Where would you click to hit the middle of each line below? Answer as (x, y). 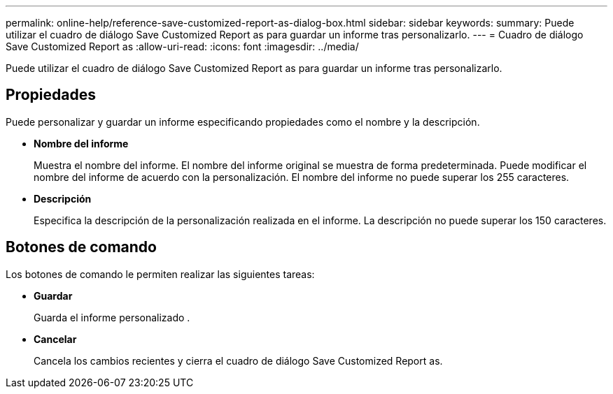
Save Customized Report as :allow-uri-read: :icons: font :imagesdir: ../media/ (182, 46)
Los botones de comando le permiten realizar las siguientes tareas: (160, 274)
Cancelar (55, 339)
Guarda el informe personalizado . (112, 317)
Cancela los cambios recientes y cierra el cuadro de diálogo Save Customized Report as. (238, 360)
